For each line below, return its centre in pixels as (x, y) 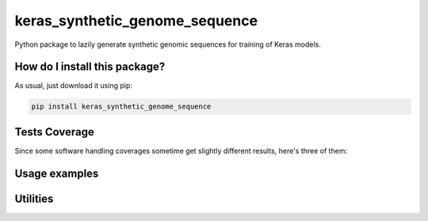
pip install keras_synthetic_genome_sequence (121, 107)
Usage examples (57, 173)
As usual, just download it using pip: (73, 86)
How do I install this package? (90, 67)
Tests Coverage (54, 132)
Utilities (34, 198)
